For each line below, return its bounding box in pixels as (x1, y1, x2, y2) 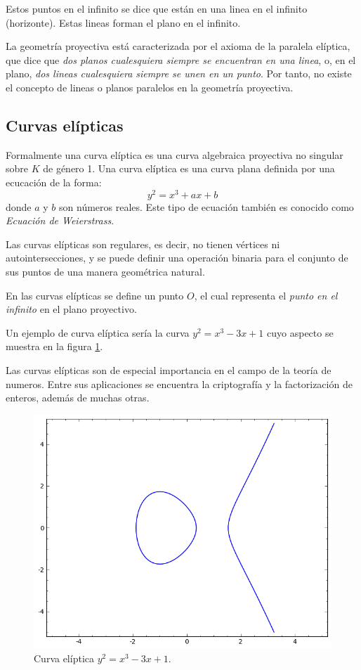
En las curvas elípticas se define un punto (6, 288, 184, 302)
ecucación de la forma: (6, 174, 102, 189)
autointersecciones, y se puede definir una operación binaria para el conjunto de (6, 250, 348, 265)
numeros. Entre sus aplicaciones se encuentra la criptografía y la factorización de (6, 376, 353, 391)
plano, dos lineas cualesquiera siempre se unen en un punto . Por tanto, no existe (6, 66, 352, 81)
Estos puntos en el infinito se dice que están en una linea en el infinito (6, 1, 308, 15)
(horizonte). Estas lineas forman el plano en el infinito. (6, 15, 241, 30)
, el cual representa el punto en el (194, 288, 338, 302)
